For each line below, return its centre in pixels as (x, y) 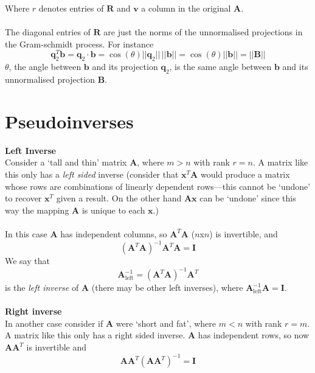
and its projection (125, 67)
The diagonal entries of (48, 32)
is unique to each (113, 210)
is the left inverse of (42, 288)
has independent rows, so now (254, 335)
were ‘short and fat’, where (166, 323)
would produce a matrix (245, 174)
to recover (23, 198)
